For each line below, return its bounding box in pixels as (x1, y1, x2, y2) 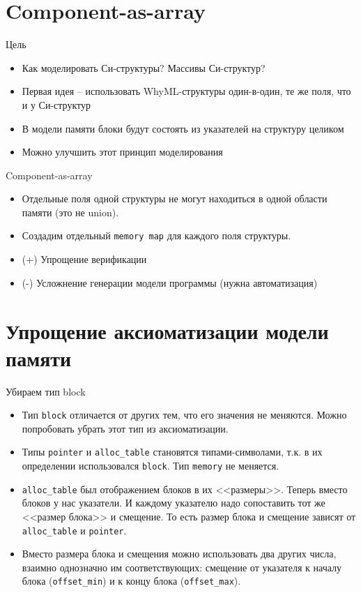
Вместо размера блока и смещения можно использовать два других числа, (22, 546, 337, 561)
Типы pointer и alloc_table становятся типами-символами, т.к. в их (22, 444, 323, 459)
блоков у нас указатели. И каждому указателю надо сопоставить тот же (22, 495, 325, 510)
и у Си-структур (22, 97, 91, 112)
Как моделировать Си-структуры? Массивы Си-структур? (22, 60, 266, 75)
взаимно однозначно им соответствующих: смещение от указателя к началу (22, 560, 341, 574)
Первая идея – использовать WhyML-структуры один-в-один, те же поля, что (22, 84, 351, 98)
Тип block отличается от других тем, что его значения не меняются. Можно (22, 407, 347, 422)
